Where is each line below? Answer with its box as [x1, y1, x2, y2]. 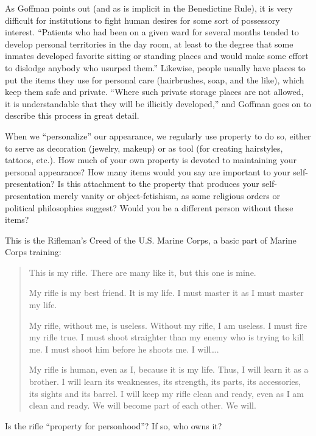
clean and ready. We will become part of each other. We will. [29, 399, 256, 412]
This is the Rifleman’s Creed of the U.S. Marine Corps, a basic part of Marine [5, 233, 297, 246]
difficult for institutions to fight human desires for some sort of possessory [5, 13, 280, 26]
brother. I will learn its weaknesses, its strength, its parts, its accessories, [29, 375, 301, 388]
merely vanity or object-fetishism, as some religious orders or [53, 189, 280, 202]
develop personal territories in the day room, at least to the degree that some [5, 37, 293, 50]
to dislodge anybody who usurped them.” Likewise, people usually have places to [5, 61, 306, 74]
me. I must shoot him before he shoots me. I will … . [29, 342, 219, 355]
